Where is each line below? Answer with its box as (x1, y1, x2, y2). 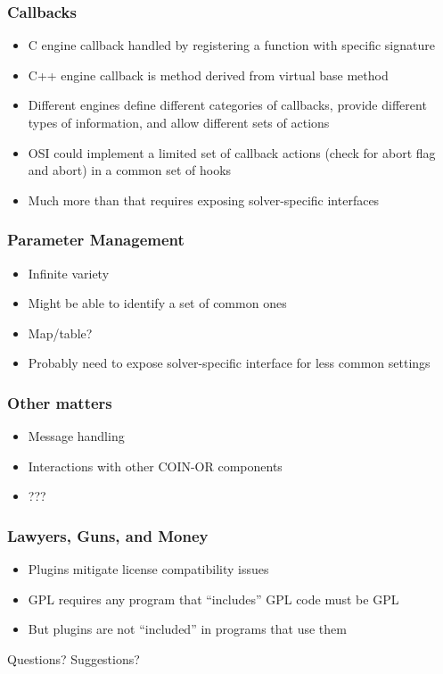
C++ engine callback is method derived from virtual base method (28, 65, 389, 84)
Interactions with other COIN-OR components (28, 456, 283, 475)
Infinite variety (28, 263, 110, 282)
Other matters (7, 391, 112, 413)
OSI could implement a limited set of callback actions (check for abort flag (28, 143, 436, 162)
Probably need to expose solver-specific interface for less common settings (28, 354, 431, 372)
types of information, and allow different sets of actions (28, 113, 330, 131)
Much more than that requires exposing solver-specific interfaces (28, 190, 380, 209)
